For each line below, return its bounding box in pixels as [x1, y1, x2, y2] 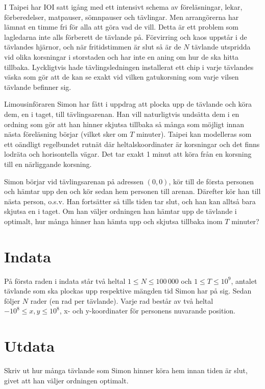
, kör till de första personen [168, 176, 254, 186]
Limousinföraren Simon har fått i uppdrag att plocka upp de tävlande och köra [4, 99, 252, 109]
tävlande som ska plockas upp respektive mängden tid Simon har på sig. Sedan [4, 285, 252, 296]
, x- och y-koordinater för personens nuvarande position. [59, 305, 235, 316]
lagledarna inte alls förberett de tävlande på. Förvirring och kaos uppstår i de [4, 31, 247, 42]
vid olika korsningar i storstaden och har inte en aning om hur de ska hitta [4, 51, 239, 62]
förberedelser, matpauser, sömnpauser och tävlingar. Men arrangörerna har [4, 11, 239, 22]
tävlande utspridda [191, 41, 251, 52]
